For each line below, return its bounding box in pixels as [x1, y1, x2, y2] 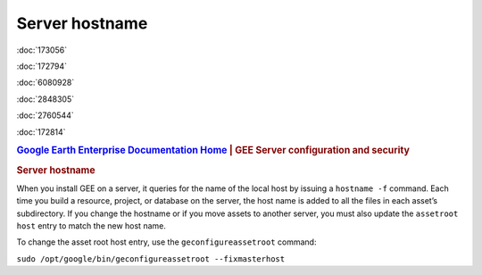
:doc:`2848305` [16, 94, 75, 104]
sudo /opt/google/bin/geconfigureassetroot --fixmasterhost [16, 254, 286, 263]
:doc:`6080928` [16, 77, 75, 88]
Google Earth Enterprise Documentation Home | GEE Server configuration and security [16, 144, 411, 156]
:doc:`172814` [16, 126, 66, 137]
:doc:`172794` [16, 61, 67, 71]
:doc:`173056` [16, 45, 67, 55]
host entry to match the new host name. [16, 220, 167, 231]
